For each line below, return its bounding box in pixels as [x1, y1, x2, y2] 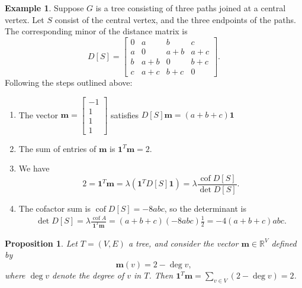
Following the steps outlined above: [5, 76, 133, 88]
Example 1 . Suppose [5, 2, 84, 14]
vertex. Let [5, 13, 44, 25]
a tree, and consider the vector [128, 237, 239, 249]
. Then [149, 269, 174, 281]
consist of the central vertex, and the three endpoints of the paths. [54, 13, 296, 25]
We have [18, 162, 50, 174]
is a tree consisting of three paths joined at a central [95, 2, 286, 14]
